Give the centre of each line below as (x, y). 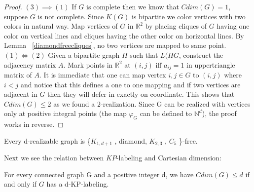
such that (144, 55)
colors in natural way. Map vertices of (61, 26)
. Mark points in (88, 64)
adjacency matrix (30, 64)
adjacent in (21, 94)
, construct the (201, 55)
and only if (20, 184)
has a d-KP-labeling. (78, 184)
